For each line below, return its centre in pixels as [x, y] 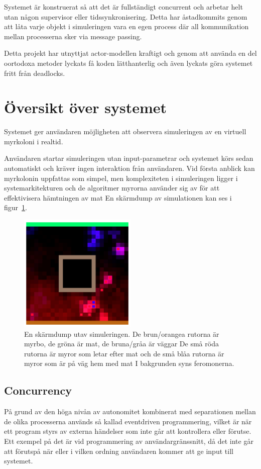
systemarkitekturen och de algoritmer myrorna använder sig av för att [112, 188]
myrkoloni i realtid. [34, 141]
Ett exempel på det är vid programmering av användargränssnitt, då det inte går [129, 441]
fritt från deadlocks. [35, 73]
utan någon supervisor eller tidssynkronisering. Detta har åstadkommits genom [126, 16]
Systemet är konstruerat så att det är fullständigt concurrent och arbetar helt [123, 7]
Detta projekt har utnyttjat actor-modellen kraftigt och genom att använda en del [130, 53]
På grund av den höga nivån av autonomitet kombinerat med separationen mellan [130, 411]
